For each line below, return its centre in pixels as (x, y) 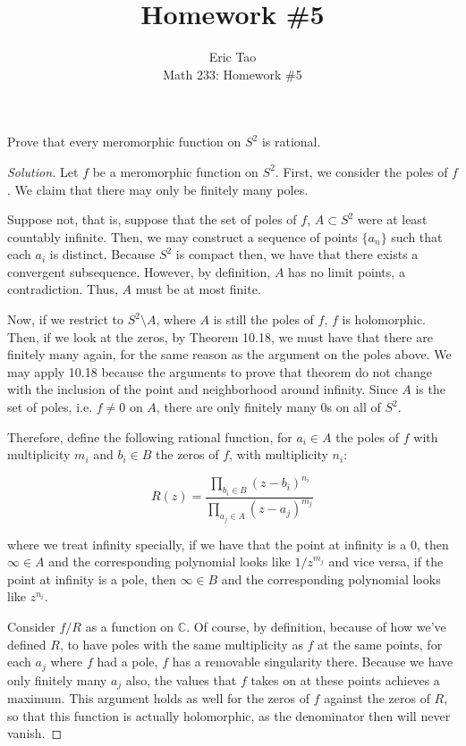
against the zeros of (377, 698)
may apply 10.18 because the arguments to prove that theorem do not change (220, 371)
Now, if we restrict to (66, 319)
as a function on (130, 626)
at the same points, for (380, 644)
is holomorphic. (384, 319)
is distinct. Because (102, 254)
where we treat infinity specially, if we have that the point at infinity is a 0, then (228, 544)
